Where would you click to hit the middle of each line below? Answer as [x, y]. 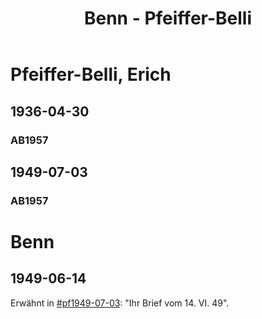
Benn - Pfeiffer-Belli [168, 18]
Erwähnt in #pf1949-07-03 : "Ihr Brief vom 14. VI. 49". [120, 303]
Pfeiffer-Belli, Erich [91, 74]
